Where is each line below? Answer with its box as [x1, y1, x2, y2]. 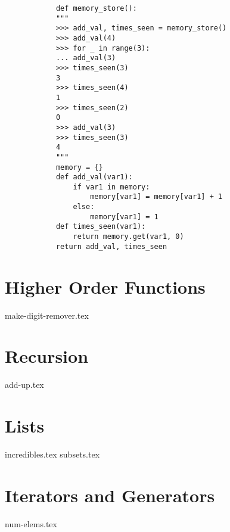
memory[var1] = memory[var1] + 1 [90, 192, 223, 201]
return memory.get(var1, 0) [73, 232, 184, 241]
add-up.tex [5, 378, 44, 391]
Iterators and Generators [5, 483, 215, 507]
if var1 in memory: [73, 182, 150, 191]
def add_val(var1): [55, 173, 133, 182]
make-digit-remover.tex [5, 309, 89, 321]
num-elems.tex [5, 517, 57, 530]
